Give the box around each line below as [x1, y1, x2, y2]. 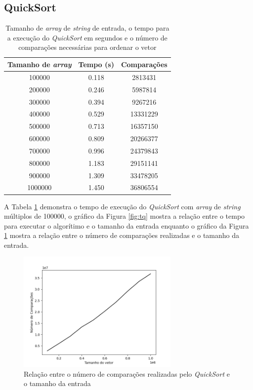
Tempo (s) [78, 59, 114, 69]
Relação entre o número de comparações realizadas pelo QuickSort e [24, 368, 230, 379]
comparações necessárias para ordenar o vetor [18, 42, 157, 52]
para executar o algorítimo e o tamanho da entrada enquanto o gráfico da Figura [4, 220, 249, 231]
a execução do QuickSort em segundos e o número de [7, 32, 168, 42]
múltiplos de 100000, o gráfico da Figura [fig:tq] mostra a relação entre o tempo [4, 211, 245, 221]
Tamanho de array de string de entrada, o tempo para [5, 23, 169, 33]
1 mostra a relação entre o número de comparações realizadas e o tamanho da [4, 230, 239, 240]
